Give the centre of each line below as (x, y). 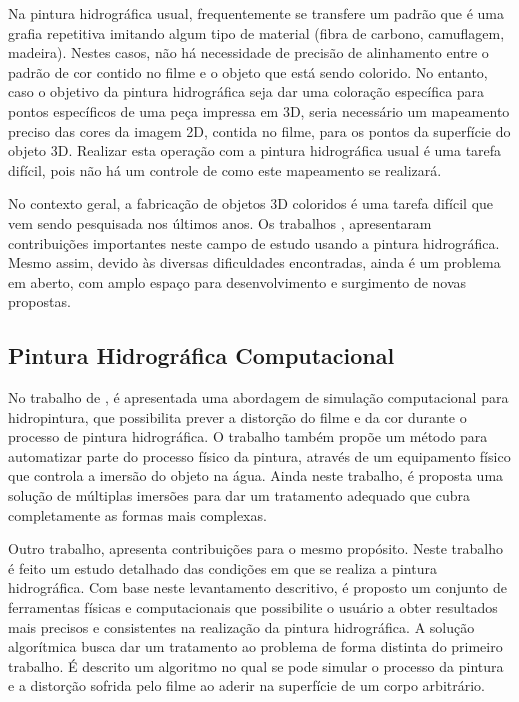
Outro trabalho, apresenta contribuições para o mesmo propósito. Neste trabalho (255, 548)
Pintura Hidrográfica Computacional (201, 355)
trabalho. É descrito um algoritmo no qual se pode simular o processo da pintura (256, 665)
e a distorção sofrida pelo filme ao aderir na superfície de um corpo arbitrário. (246, 685)
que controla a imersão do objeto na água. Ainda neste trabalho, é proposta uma (256, 475)
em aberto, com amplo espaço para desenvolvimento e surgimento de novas (237, 281)
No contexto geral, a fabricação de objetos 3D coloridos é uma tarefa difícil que (251, 203)
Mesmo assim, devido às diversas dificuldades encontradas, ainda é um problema (254, 262)
